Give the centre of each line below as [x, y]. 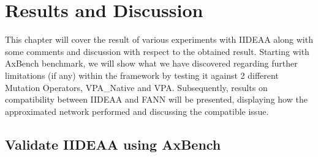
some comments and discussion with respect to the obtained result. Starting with [157, 51]
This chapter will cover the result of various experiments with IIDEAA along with [159, 39]
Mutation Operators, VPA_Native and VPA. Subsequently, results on [136, 87]
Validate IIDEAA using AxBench [113, 144]
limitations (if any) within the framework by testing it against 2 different [142, 75]
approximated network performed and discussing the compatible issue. [137, 111]
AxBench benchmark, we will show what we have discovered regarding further [151, 63]
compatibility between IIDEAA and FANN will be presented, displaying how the [156, 99]
